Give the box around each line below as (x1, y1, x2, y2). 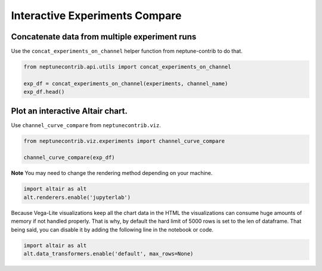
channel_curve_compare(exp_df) (23, 154, 116, 161)
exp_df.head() (23, 88, 65, 96)
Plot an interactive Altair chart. (11, 106, 128, 116)
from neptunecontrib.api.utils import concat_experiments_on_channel (23, 63, 231, 70)
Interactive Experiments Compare (11, 9, 182, 22)
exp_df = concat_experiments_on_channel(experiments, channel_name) (23, 80, 228, 87)
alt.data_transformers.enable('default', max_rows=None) (23, 250, 194, 257)
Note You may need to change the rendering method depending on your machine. (11, 170, 213, 177)
